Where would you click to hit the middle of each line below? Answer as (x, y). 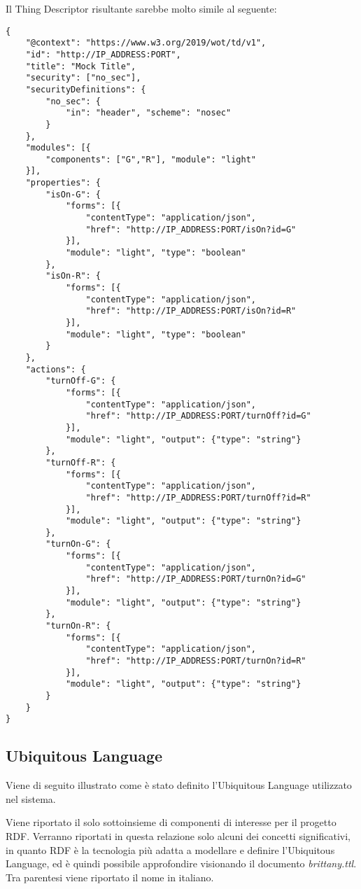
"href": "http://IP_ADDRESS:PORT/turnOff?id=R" (198, 497)
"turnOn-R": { (78, 626)
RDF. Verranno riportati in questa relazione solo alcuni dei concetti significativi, (178, 835)
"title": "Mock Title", (81, 66)
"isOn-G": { (73, 194)
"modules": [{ (58, 148)
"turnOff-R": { (81, 462)
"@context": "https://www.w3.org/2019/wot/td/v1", (146, 43)
